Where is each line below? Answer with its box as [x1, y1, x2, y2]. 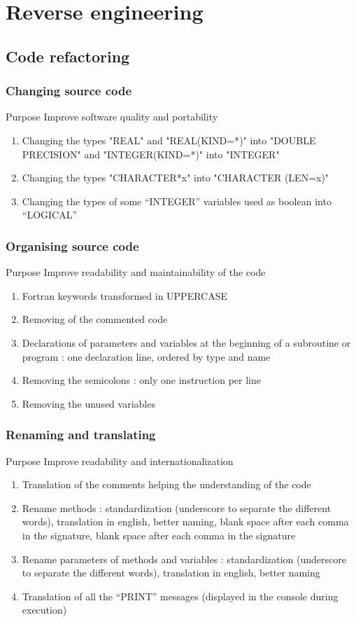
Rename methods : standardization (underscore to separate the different [22, 500, 332, 515]
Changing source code [6, 82, 132, 99]
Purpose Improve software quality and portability [6, 109, 218, 124]
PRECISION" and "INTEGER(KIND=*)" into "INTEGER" [22, 146, 280, 161]
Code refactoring [6, 45, 130, 67]
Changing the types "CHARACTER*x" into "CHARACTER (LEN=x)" [22, 170, 329, 185]
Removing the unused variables [22, 396, 155, 410]
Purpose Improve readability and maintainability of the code [6, 265, 266, 279]
